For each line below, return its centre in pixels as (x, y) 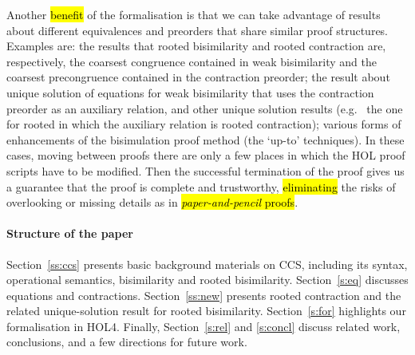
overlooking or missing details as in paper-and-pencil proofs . (152, 202)
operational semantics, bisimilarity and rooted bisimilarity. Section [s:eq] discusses (207, 280)
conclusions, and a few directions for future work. (127, 342)
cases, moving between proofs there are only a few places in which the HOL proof (206, 155)
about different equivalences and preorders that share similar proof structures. (198, 30)
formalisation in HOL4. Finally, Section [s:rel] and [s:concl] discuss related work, (204, 326)
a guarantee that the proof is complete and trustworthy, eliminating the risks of (201, 186)
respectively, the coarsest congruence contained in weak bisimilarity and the (192, 61)
